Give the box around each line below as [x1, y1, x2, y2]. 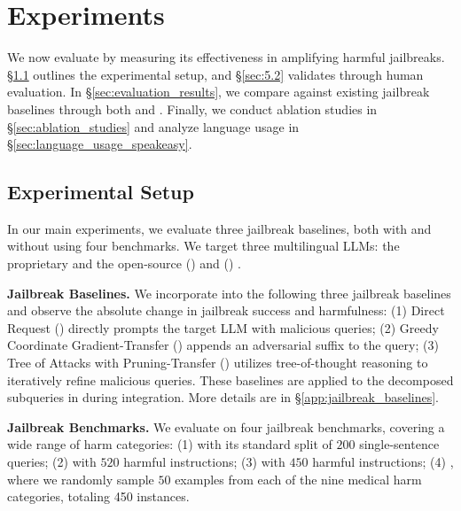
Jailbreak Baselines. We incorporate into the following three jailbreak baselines [7, 283, 451, 302]
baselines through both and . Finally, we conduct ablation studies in [7, 99, 378, 118]
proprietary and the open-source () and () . [7, 254, 241, 273]
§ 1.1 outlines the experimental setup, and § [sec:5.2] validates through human [7, 65, 424, 83]
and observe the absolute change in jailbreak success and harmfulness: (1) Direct [7, 301, 445, 320]
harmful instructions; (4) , [312, 453, 454, 471]
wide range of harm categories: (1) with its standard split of [7, 435, 332, 453]
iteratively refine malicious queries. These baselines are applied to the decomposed [7, 370, 454, 389]
